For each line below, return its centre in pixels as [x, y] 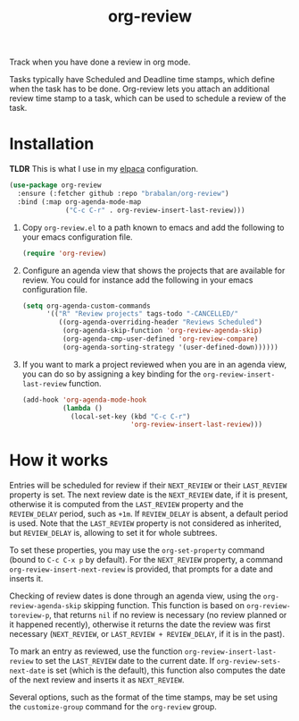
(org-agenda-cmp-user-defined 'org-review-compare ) [160, 339]
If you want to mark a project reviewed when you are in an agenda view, [154, 364]
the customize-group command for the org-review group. [113, 707]
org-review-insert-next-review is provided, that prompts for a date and [141, 569]
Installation [52, 144]
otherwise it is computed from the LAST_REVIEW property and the [126, 505]
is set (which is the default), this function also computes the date [166, 670]
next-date [28, 671]
